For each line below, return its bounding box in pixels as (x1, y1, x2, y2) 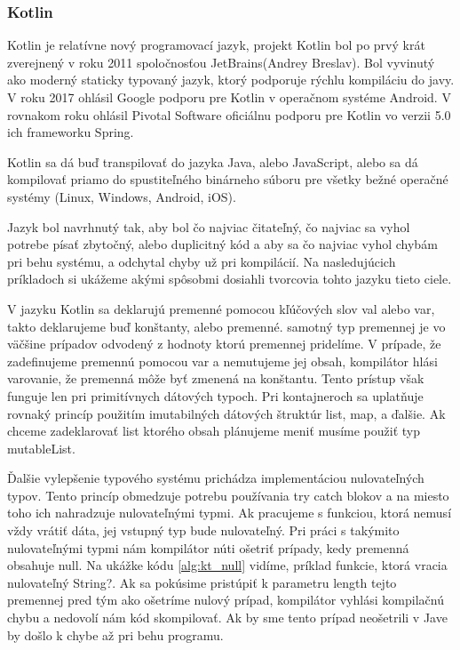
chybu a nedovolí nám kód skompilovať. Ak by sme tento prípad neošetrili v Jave (7, 608, 448, 627)
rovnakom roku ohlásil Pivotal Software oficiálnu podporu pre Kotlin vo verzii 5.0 (7, 105, 451, 124)
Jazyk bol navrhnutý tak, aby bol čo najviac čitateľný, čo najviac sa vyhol (7, 217, 410, 236)
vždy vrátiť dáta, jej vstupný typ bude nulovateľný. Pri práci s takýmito (7, 521, 400, 540)
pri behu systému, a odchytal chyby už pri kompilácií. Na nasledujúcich (7, 252, 396, 270)
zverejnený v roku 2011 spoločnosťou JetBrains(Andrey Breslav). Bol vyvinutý (7, 52, 435, 71)
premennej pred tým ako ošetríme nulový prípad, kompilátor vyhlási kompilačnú (7, 590, 444, 609)
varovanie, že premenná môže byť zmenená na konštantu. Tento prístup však (7, 369, 424, 388)
